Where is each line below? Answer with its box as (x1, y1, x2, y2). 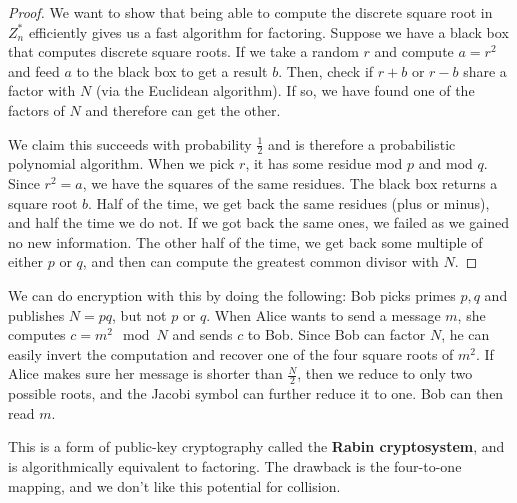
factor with (8, 80, 76, 101)
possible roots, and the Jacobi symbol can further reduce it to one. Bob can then (8, 383, 504, 404)
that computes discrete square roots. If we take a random (8, 41, 359, 62)
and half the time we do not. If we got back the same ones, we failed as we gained (8, 212, 510, 233)
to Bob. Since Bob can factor (247, 324, 426, 345)
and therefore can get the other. (85, 99, 281, 120)
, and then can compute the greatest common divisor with (82, 251, 439, 272)
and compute (374, 41, 454, 62)
